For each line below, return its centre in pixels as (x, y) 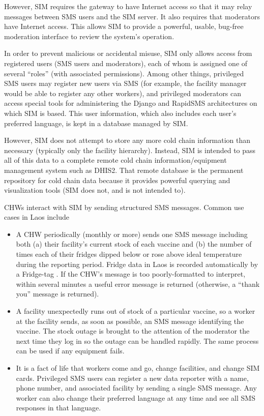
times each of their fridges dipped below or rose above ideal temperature (129, 254)
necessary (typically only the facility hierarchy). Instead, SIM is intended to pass (130, 150)
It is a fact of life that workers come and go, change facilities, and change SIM (138, 368)
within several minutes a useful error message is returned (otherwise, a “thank (138, 284)
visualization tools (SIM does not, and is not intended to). (95, 190)
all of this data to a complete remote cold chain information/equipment (115, 160)
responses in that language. (58, 408)
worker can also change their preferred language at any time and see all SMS (136, 397)
